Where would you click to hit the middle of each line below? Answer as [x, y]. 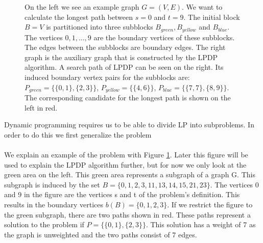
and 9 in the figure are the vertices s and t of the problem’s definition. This [122, 194]
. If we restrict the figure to [210, 204]
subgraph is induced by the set [52, 184]
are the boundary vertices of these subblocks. [164, 37]
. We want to [202, 7]
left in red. [41, 107]
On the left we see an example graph [82, 7]
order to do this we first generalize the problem [78, 134]
